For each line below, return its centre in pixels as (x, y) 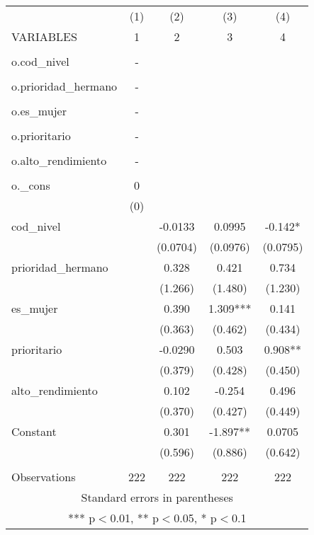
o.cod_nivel (40, 61)
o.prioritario (41, 136)
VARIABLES (44, 36)
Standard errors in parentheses (157, 497)
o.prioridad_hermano (65, 86)
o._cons (31, 185)
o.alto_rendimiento (59, 160)
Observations (44, 477)
